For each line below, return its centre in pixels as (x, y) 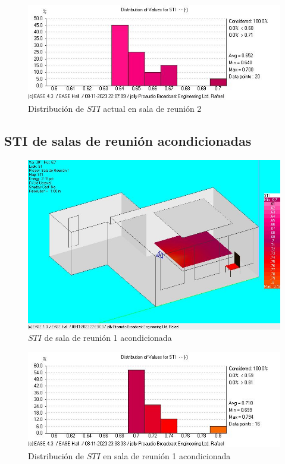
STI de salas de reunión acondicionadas (128, 141)
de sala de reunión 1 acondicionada (108, 338)
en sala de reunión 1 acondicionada (167, 455)
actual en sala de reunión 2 (152, 109)
